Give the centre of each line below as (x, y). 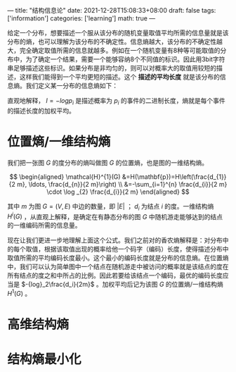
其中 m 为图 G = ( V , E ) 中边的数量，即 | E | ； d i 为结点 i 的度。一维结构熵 (111, 207)
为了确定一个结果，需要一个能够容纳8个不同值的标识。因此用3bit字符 (125, 59)
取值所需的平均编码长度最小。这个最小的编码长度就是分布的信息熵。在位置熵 (118, 258)
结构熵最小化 (45, 360)
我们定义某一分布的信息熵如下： (72, 86)
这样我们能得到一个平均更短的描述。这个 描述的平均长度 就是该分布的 (119, 77)
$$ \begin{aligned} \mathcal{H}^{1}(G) (65, 176)
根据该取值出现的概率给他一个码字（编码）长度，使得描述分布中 (136, 249)
